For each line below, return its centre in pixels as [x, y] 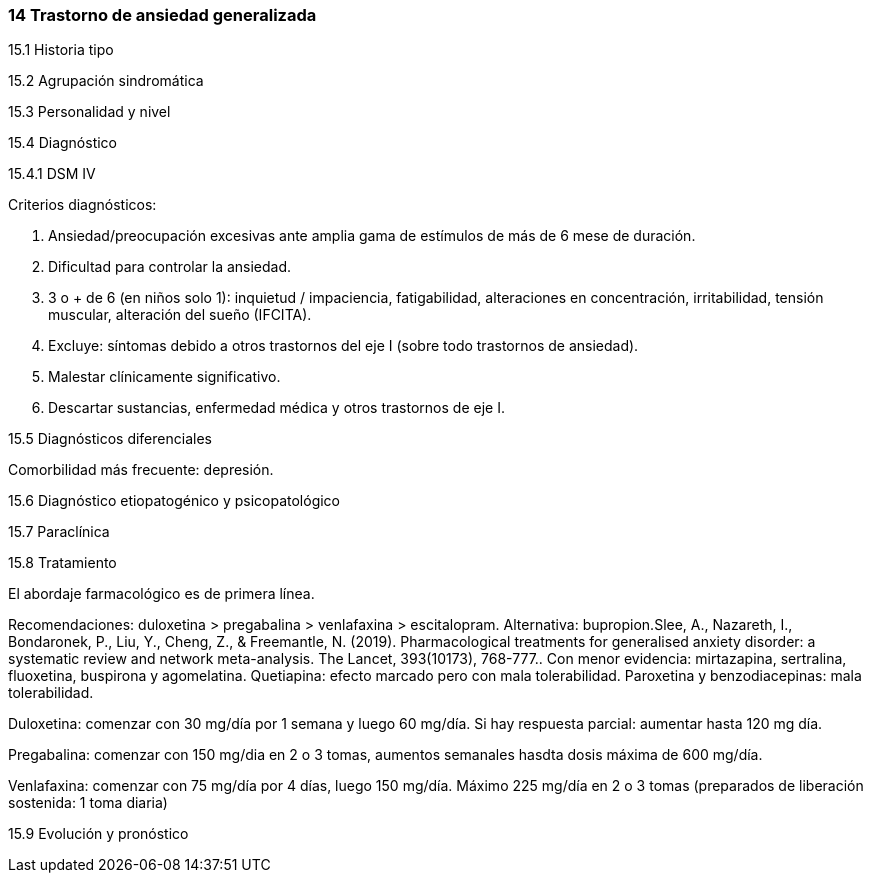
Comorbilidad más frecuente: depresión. [141, 470]
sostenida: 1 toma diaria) [88, 803]
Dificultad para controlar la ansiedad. [170, 267]
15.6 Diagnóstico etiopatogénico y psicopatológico [174, 501]
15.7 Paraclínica [59, 532]
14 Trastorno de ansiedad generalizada [162, 15]
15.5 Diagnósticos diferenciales [110, 439]
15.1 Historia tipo [61, 50]
